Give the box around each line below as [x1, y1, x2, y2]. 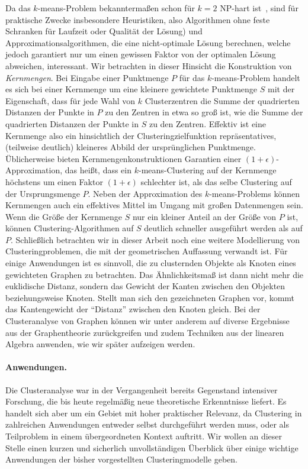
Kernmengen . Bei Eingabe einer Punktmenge [5, 71, 169, 83]
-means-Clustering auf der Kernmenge [138, 164, 277, 176]
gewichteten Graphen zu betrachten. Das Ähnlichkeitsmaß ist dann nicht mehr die [5, 268, 304, 280]
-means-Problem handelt [211, 71, 300, 83]
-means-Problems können [209, 187, 300, 199]
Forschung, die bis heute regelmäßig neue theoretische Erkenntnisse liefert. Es [5, 395, 287, 407]
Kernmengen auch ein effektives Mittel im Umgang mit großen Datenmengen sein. [5, 199, 303, 211]
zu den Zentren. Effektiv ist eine [149, 117, 267, 130]
